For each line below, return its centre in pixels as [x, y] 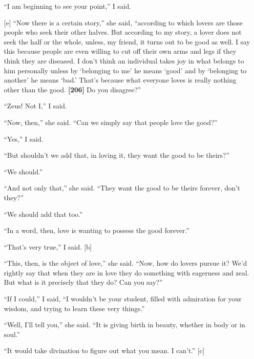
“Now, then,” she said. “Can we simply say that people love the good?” [111, 122]
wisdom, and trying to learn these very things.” [74, 308]
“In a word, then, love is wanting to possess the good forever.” [97, 230]
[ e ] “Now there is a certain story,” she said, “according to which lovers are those [123, 22]
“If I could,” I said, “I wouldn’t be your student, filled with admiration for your [123, 299]
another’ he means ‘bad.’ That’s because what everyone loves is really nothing [120, 80]
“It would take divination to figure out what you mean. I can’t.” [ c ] [104, 350]
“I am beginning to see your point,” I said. [68, 6]
